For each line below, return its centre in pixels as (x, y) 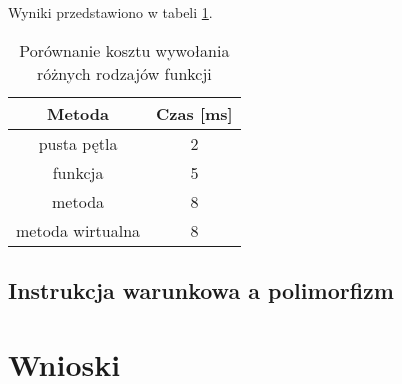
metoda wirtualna (78, 230)
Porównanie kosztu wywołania (124, 50)
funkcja (78, 172)
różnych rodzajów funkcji (124, 73)
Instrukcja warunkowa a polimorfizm (201, 289)
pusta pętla (78, 143)
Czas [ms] (194, 113)
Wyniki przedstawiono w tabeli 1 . (110, 12)
